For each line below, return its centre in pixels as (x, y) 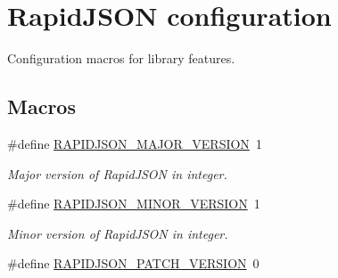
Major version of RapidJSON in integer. (117, 173)
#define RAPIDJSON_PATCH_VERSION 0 (133, 263)
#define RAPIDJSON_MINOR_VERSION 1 (134, 204)
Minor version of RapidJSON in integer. (118, 233)
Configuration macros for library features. (121, 58)
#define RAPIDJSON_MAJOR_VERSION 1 (135, 143)
